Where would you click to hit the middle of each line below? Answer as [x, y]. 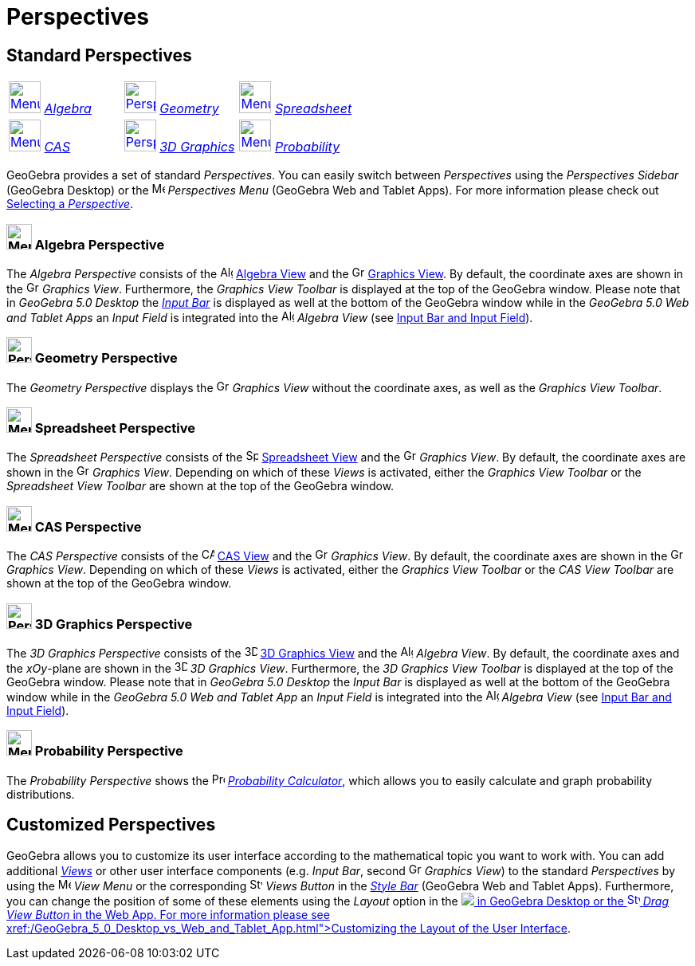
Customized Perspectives [111, 825]
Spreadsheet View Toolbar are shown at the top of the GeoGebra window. [200, 486]
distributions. [41, 794]
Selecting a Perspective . [70, 204]
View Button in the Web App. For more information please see [168, 914]
